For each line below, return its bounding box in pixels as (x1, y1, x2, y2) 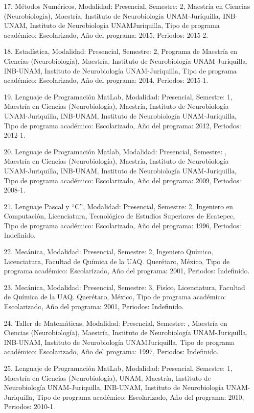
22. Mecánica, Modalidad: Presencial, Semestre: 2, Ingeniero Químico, (4, 246, 213, 257)
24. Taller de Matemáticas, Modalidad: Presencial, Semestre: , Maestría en (4, 317, 228, 328)
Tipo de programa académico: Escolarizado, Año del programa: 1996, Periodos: (4, 220, 241, 230)
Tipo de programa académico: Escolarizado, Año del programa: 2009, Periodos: (4, 175, 241, 185)
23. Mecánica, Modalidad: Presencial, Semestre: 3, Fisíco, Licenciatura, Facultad (4, 282, 245, 292)
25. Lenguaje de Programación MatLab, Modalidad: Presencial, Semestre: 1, (4, 363, 232, 373)
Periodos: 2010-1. (4, 401, 55, 412)
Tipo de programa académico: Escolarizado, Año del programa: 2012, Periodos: (4, 120, 241, 130)
